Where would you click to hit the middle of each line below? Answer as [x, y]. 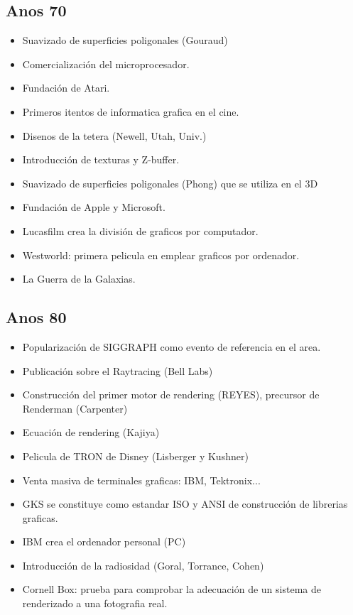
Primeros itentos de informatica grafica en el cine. [131, 111]
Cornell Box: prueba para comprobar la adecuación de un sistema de [172, 589]
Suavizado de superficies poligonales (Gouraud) [125, 40]
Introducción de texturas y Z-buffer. [101, 159]
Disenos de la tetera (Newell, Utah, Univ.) [114, 135]
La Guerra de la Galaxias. [79, 279]
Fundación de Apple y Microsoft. [94, 207]
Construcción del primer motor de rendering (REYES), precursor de [171, 394]
